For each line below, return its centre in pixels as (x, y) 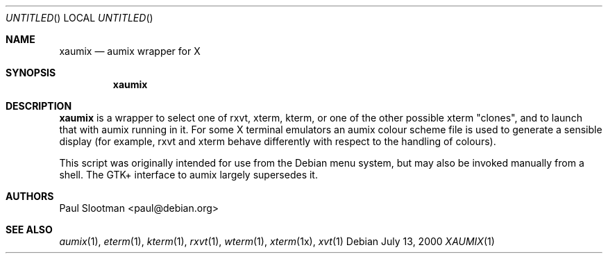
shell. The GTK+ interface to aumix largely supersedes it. (188, 175)
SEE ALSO (29, 229)
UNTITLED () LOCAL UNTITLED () (79, 18)
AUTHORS (30, 196)
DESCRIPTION (39, 106)
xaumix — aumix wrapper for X (130, 51)
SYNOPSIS (31, 73)
